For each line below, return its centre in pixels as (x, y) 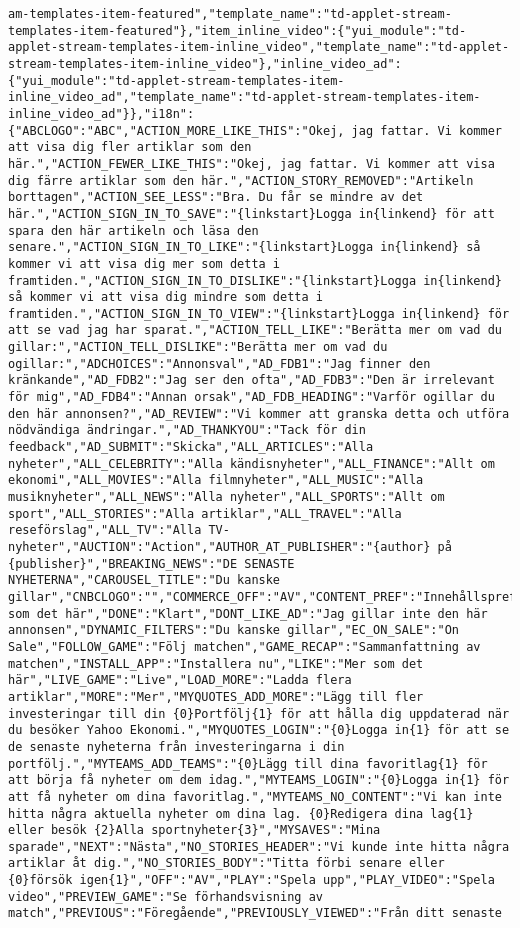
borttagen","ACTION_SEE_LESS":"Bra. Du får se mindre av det (216, 197)
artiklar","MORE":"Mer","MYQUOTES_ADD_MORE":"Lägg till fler (216, 696)
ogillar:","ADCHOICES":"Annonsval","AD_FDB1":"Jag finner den (219, 363)
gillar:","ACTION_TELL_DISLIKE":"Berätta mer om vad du (198, 347)
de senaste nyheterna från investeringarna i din (176, 746)
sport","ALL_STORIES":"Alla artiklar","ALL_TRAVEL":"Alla (205, 513)
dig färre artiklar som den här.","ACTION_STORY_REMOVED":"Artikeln (241, 180)
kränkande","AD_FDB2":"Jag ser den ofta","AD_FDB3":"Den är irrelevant (251, 380)
